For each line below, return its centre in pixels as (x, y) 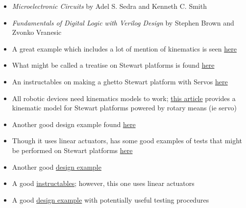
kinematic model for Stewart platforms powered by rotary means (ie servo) (124, 108)
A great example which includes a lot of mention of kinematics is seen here (124, 48)
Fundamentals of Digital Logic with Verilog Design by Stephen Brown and (123, 22)
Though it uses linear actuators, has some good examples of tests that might (127, 141)
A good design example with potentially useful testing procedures (111, 199)
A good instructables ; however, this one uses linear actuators (103, 183)
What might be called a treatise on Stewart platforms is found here (113, 65)
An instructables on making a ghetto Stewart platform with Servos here (120, 81)
